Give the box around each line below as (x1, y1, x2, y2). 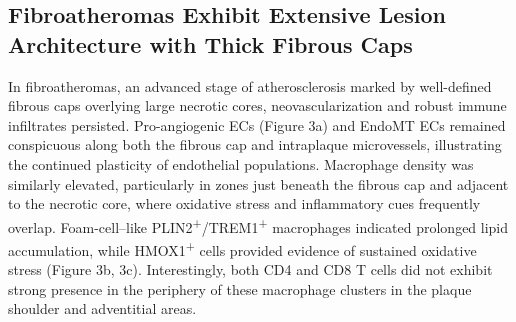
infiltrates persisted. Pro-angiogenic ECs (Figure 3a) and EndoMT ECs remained (8, 114, 506, 135)
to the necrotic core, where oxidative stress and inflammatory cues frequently (8, 193, 481, 214)
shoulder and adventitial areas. (8, 298, 197, 319)
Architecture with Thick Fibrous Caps (8, 28, 413, 59)
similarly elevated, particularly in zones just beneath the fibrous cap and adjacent (8, 173, 509, 194)
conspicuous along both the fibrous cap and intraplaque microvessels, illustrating (8, 134, 502, 155)
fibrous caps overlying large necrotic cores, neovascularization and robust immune (8, 95, 507, 116)
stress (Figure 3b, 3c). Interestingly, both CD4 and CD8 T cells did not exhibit (8, 259, 493, 280)
